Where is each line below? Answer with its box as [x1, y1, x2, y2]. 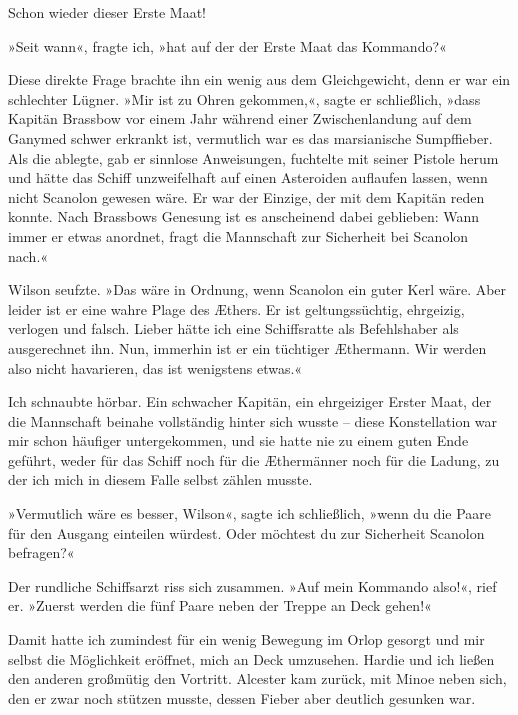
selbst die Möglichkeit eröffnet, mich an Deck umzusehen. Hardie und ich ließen [8, 648, 495, 669]
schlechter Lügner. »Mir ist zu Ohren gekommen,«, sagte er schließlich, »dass [8, 88, 481, 109]
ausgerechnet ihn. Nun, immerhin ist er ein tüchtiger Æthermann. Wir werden [8, 337, 487, 358]
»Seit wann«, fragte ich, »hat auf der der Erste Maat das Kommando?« [8, 35, 447, 56]
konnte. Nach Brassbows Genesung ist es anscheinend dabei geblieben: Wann [8, 206, 480, 227]
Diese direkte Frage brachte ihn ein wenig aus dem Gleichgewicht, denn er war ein [8, 69, 511, 90]
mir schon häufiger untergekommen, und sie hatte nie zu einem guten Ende [8, 430, 469, 451]
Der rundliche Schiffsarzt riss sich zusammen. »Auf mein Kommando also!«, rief [8, 575, 497, 596]
